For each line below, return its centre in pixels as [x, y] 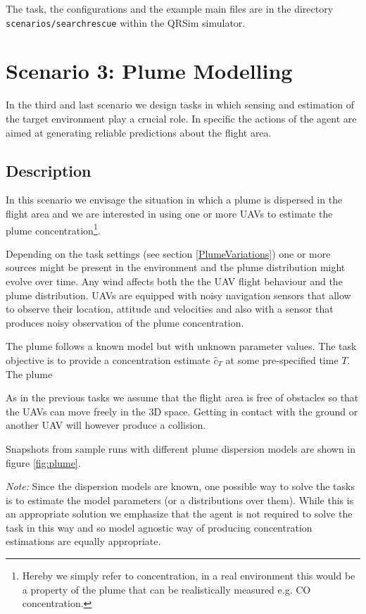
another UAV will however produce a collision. [106, 425]
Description [49, 170]
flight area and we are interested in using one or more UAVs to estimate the [169, 213]
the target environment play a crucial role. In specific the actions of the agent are [181, 118]
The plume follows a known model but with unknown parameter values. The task [181, 346]
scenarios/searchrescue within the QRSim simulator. [126, 22]
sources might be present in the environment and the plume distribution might [176, 267]
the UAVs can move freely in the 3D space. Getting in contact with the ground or [182, 411]
